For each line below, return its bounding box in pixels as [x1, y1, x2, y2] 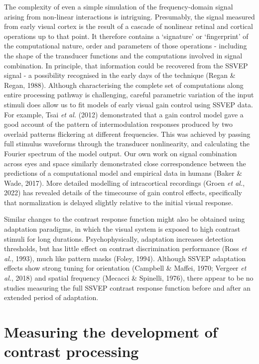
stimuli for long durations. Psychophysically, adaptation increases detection [4, 233, 234, 244]
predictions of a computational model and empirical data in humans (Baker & [4, 168, 243, 178]
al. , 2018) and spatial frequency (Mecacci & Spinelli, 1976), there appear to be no [4, 273, 254, 283]
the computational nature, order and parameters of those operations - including [4, 40, 247, 51]
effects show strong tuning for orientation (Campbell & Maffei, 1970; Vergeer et [4, 263, 247, 273]
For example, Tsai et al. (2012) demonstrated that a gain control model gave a [4, 109, 244, 119]
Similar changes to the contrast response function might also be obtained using [4, 214, 245, 224]
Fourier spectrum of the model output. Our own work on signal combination [4, 148, 237, 158]
